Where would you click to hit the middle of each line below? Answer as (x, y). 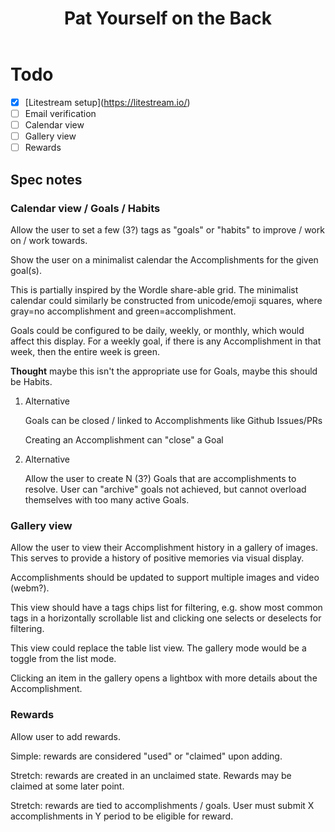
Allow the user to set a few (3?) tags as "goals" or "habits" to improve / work (167, 229)
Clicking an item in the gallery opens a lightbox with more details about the (164, 678)
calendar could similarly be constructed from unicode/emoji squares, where (166, 300)
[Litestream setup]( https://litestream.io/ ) (107, 102)
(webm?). (30, 588)
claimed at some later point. (67, 786)
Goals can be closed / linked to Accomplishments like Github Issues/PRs (173, 420)
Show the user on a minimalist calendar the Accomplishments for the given (164, 259)
